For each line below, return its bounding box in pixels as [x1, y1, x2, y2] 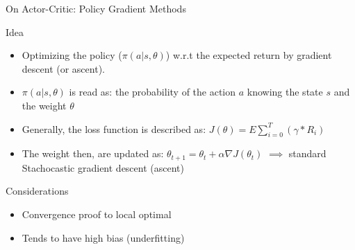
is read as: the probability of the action [69, 84, 236, 99]
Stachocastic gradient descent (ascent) [22, 160, 184, 175]
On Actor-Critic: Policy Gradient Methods [6, 1, 186, 15]
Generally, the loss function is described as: [22, 121, 206, 136]
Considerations [6, 184, 69, 198]
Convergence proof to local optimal [22, 207, 172, 221]
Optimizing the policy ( [22, 48, 122, 62]
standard [288, 146, 327, 161]
